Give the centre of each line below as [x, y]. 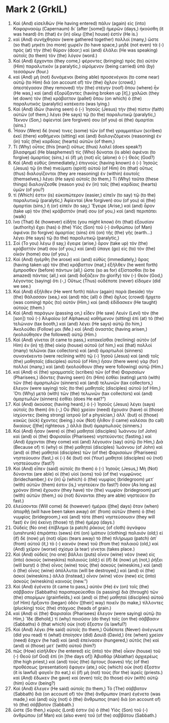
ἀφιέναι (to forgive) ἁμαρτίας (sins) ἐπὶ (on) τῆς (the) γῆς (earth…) [82, 232]
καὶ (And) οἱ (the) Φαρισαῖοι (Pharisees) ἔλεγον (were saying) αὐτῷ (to [87, 613]
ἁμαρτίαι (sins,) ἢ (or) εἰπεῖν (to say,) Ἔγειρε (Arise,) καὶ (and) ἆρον [84, 205]
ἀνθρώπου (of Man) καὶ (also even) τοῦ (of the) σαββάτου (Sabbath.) [85, 715]
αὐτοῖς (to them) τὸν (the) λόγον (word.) [55, 55]
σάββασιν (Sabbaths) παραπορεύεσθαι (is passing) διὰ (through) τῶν [86, 592]
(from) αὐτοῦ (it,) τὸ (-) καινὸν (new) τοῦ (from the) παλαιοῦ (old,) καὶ [86, 543]
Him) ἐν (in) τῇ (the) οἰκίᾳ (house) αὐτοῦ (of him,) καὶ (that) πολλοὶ [82, 345]
